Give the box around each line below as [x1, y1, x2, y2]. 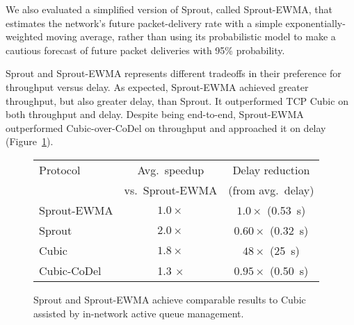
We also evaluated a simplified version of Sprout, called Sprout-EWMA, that [6, 2, 332, 16]
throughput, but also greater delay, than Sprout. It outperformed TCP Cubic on [6, 93, 348, 108]
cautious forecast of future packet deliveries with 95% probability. [6, 42, 285, 57]
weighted [6, 29, 43, 44]
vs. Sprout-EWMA [124, 181, 218, 198]
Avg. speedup [137, 161, 204, 178]
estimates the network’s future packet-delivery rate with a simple [6, 15, 282, 30]
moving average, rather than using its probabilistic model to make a [46, 29, 336, 44]
